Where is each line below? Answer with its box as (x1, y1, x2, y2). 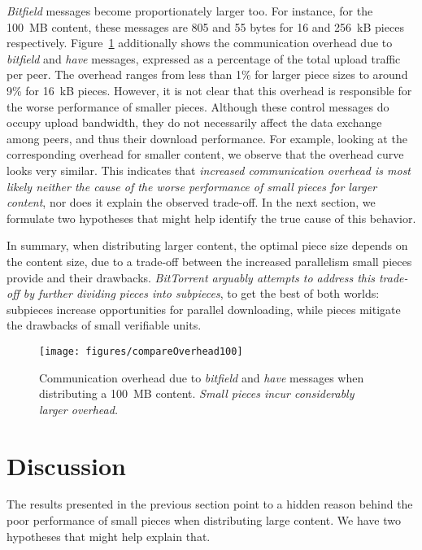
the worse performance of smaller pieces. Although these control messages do (7, 98, 389, 115)
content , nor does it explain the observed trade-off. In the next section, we (7, 194, 376, 211)
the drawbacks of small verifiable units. (7, 316, 202, 334)
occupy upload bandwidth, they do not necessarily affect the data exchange (7, 114, 382, 131)
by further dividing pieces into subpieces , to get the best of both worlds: (23, 285, 380, 302)
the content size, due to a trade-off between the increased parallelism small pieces (7, 252, 412, 269)
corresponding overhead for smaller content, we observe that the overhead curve (7, 146, 404, 163)
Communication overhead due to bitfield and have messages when (39, 369, 364, 386)
